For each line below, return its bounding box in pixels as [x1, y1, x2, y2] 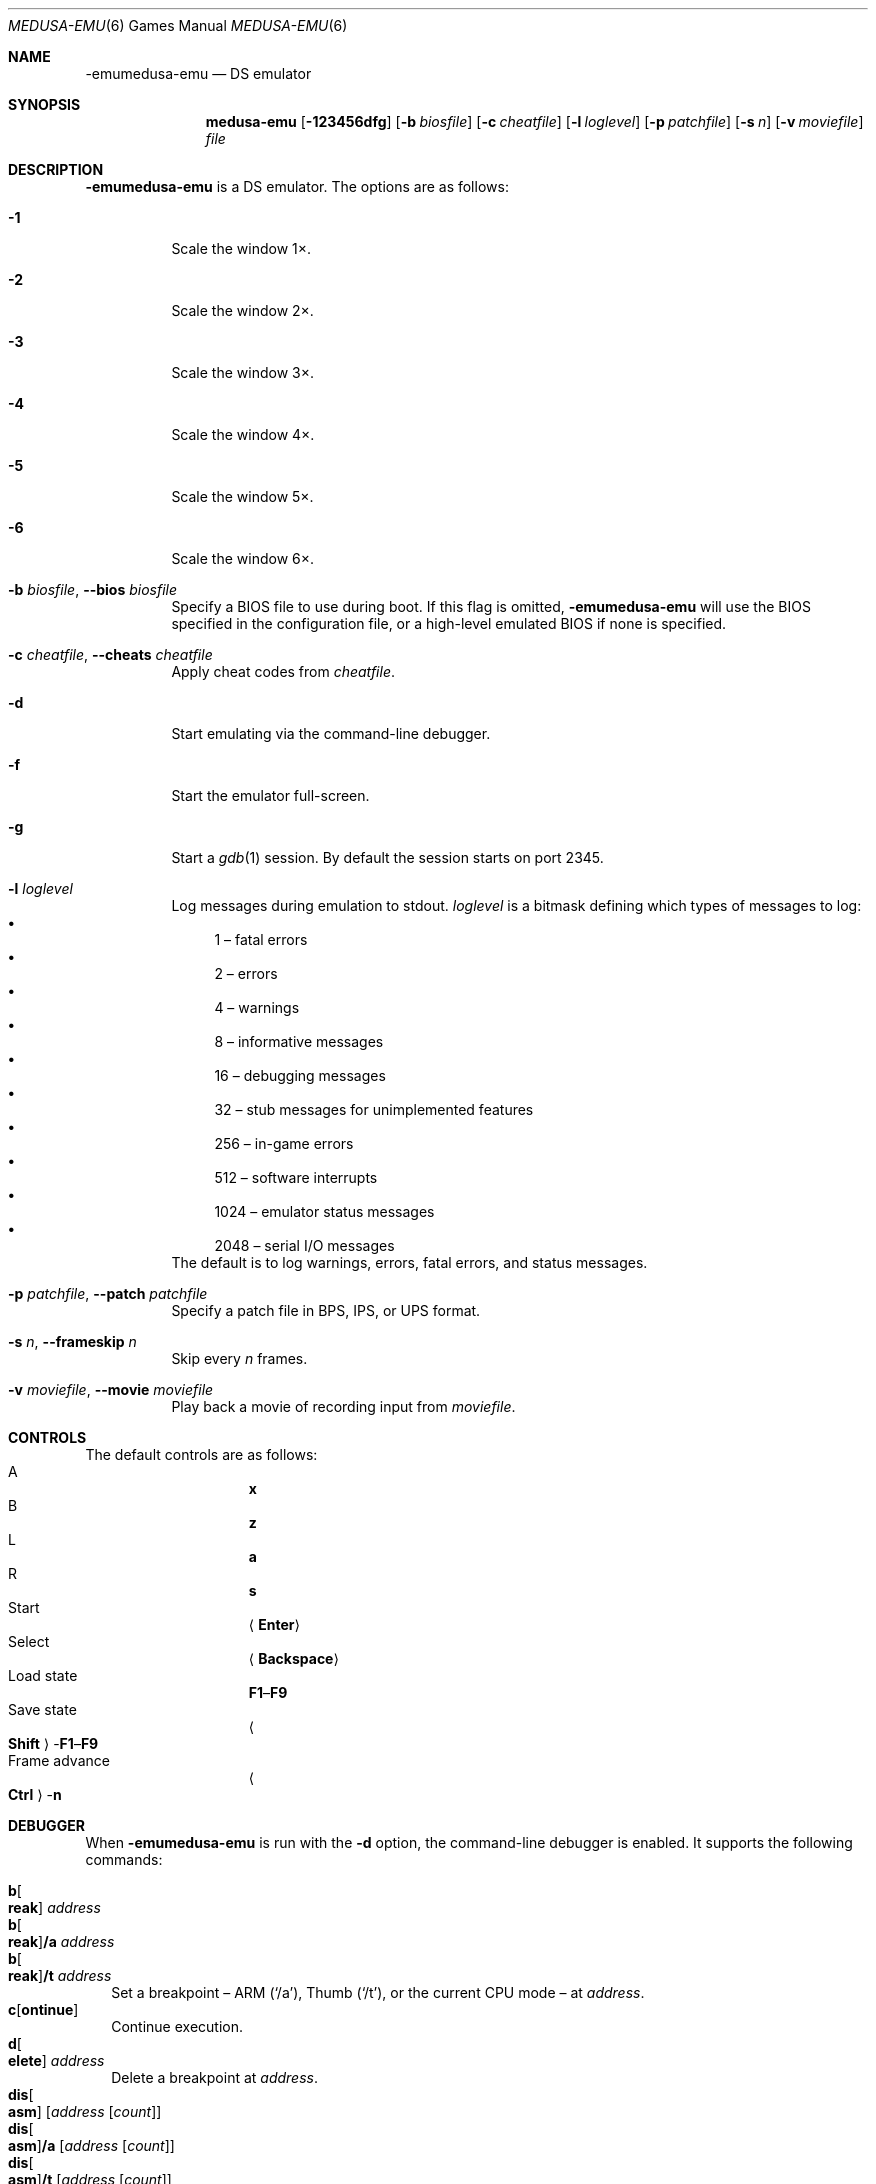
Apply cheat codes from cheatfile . [171, 663, 395, 680]
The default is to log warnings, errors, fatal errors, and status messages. [171, 1254, 648, 1271]
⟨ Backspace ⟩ [248, 1650, 339, 1667]
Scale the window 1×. [171, 240, 312, 257]
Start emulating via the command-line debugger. [171, 725, 491, 742]
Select [8, 1633, 50, 1650]
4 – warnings [214, 999, 300, 1016]
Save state [8, 1701, 77, 1718]
